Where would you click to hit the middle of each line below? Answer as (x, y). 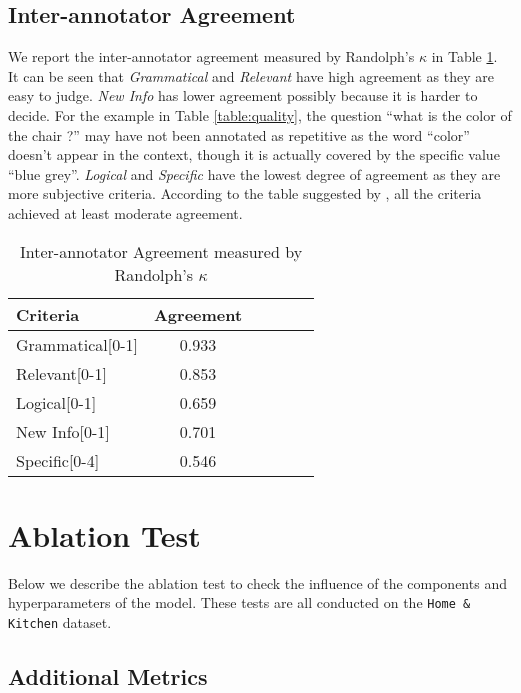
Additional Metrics (108, 675)
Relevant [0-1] (61, 373)
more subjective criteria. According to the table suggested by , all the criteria (245, 193)
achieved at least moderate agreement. (125, 212)
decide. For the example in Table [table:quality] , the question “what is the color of (260, 114)
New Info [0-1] (63, 431)
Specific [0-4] (58, 460)
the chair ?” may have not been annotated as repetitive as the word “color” (239, 134)
